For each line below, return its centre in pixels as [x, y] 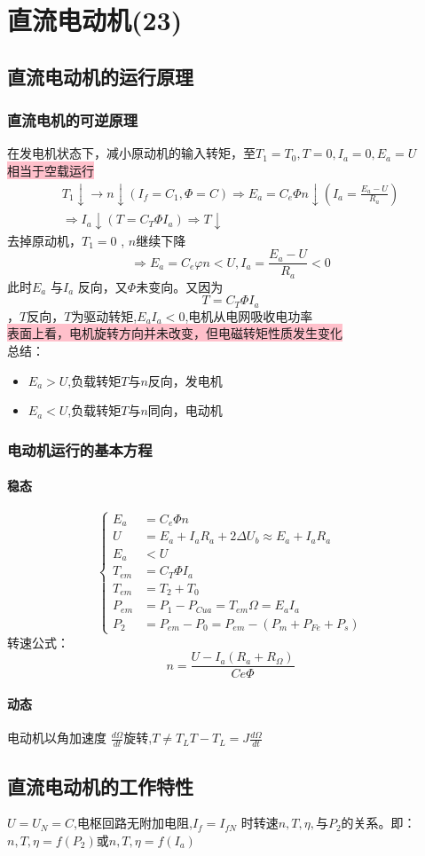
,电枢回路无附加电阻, [133, 823]
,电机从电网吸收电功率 [249, 315]
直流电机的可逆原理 [73, 120]
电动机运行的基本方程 [80, 449]
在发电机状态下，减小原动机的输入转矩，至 [131, 153]
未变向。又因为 [180, 286]
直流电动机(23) [95, 20]
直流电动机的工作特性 [100, 785]
